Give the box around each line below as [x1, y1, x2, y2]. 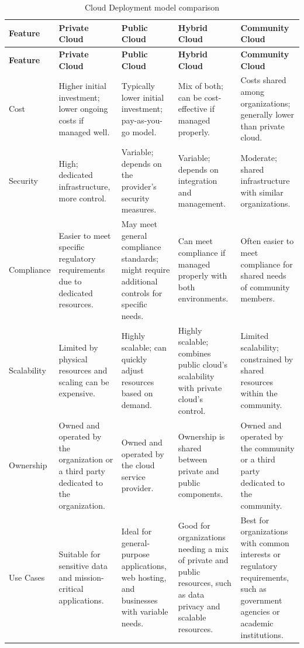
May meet [121, 218, 157, 230]
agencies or [240, 605, 280, 618]
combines [178, 347, 211, 359]
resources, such [178, 577, 232, 589]
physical [58, 352, 88, 365]
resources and [58, 364, 108, 376]
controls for [121, 286, 163, 299]
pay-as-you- [121, 114, 163, 126]
